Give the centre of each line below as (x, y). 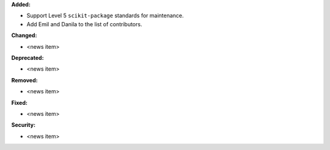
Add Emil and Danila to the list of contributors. (84, 24)
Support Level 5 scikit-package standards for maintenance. (105, 16)
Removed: (24, 80)
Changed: (24, 35)
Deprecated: (28, 57)
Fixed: (19, 102)
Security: (24, 125)
